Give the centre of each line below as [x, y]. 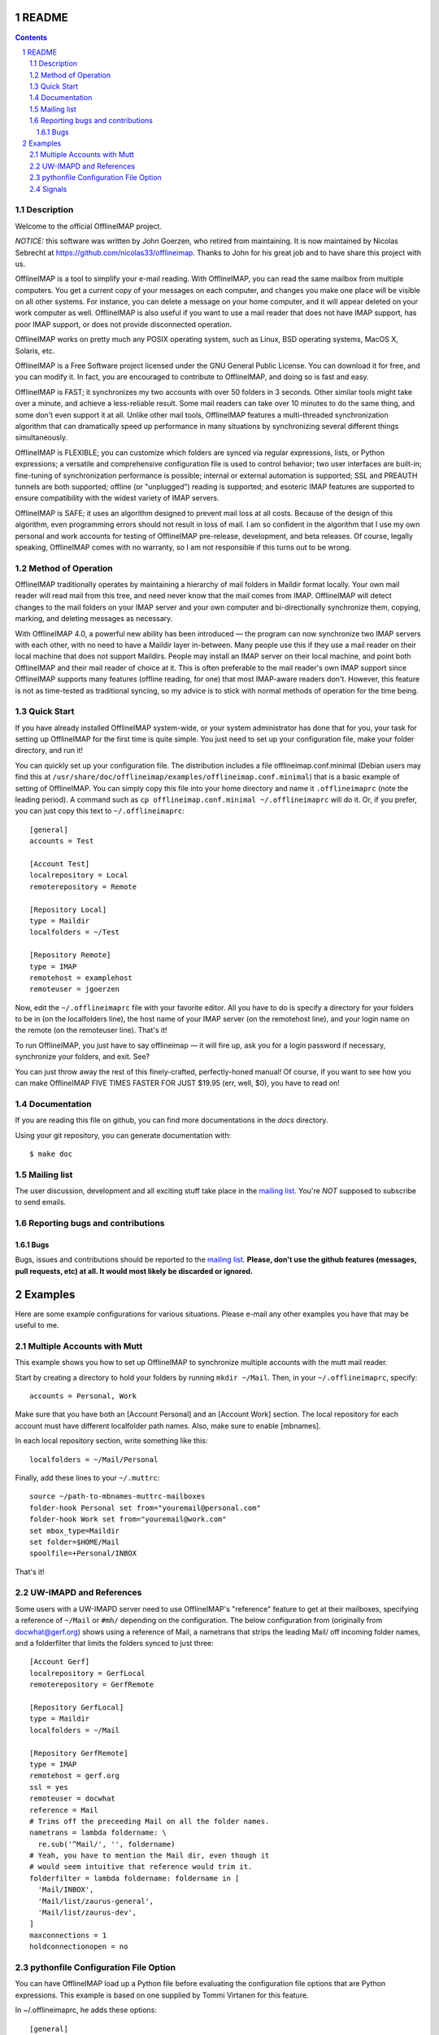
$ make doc [51, 1153]
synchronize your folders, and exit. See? [83, 1057]
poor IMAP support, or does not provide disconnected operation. [124, 324]
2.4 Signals [48, 189]
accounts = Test [62, 841]
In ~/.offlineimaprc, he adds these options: [86, 2010]
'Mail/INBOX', [66, 1890]
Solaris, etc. [35, 351]
